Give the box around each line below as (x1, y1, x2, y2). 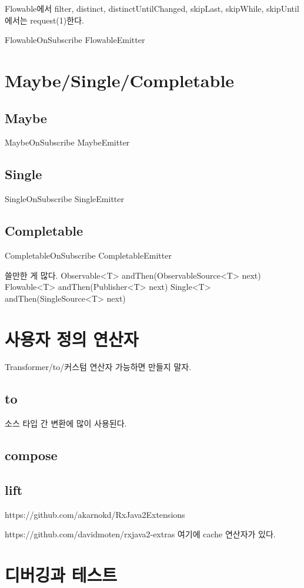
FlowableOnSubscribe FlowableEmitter (5, 34, 145, 46)
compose (5, 446, 58, 464)
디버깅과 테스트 (5, 563, 118, 587)
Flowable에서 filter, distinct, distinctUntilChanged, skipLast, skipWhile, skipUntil (5, 2, 299, 14)
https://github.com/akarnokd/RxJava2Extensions (5, 508, 185, 520)
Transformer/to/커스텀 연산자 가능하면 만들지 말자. (5, 361, 192, 373)
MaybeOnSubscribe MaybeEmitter (5, 136, 130, 148)
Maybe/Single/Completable (5, 68, 235, 92)
